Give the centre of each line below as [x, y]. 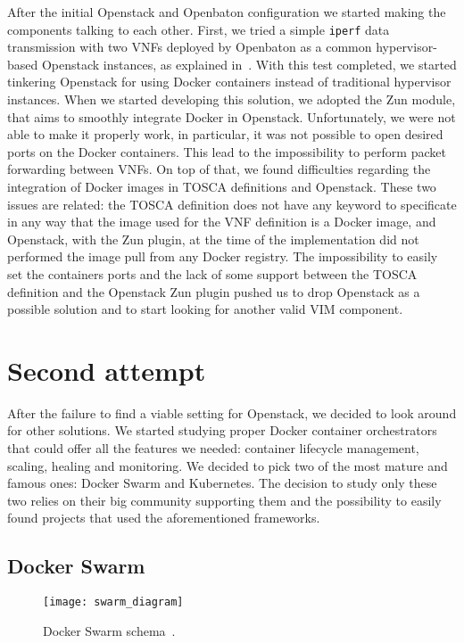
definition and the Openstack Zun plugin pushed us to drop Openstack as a [214, 291]
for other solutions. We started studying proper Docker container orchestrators [222, 430]
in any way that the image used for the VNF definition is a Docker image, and [222, 222]
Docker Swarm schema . [109, 630]
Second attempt [107, 370]
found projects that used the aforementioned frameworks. [164, 518]
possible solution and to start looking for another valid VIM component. [205, 309]
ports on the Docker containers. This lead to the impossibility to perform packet [227, 151]
